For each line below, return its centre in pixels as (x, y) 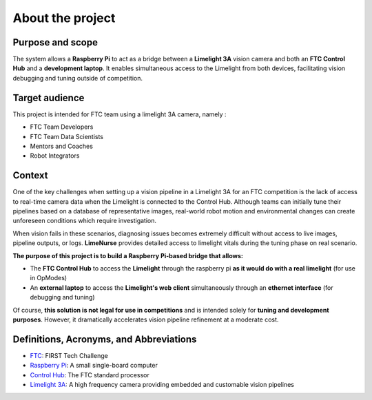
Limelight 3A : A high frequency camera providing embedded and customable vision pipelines (162, 384)
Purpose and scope (55, 42)
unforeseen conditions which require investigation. (85, 221)
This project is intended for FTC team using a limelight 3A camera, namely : (120, 114)
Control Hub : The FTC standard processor (90, 375)
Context (30, 176)
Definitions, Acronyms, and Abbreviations (105, 339)
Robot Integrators (55, 156)
